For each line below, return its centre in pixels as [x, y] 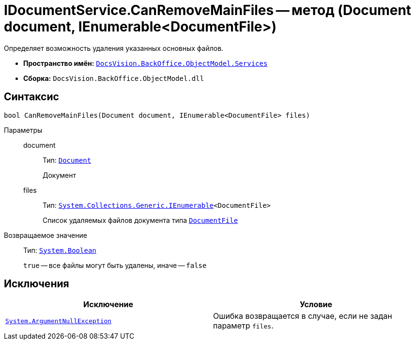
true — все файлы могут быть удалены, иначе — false [115, 265]
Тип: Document [67, 160]
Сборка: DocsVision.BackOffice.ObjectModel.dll [114, 78]
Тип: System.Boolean [60, 250]
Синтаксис [31, 97]
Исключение [108, 305]
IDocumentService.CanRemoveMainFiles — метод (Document [208, 10]
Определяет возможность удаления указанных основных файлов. [114, 48]
